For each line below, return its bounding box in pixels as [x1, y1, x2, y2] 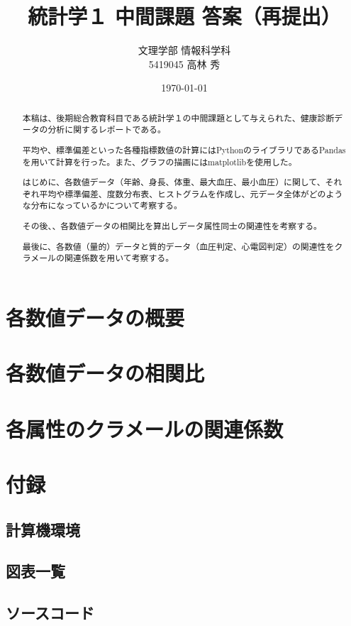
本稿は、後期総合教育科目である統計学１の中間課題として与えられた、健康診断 [22, 111, 335, 123]
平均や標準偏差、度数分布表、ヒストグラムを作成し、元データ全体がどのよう [39, 187, 343, 199]
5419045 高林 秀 [148, 56, 221, 71]
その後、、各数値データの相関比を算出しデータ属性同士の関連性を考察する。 [22, 219, 322, 231]
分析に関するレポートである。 [48, 123, 166, 136]
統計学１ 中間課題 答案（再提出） [28, 1, 341, 31]
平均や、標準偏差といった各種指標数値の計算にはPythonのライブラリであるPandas [22, 143, 346, 155]
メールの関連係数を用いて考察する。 [30, 252, 174, 264]
